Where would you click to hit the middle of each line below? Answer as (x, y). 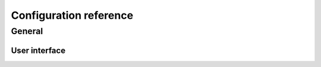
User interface (38, 50)
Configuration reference (72, 15)
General (27, 31)
